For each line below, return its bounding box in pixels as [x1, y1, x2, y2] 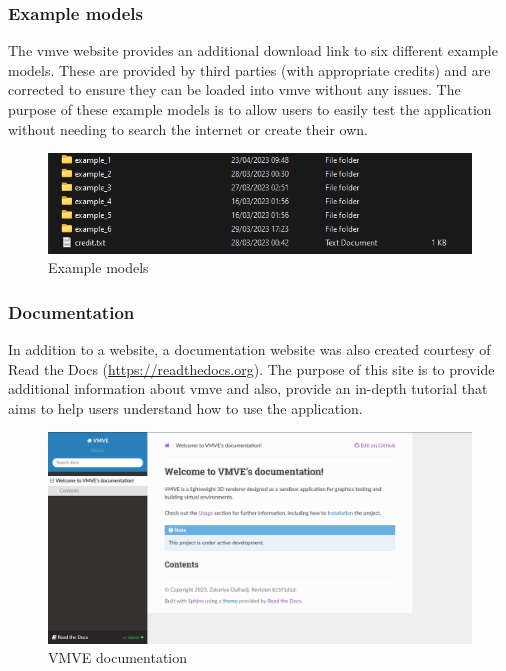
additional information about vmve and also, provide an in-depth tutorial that [8, 378, 488, 399]
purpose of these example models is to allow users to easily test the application [8, 99, 492, 119]
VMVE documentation [48, 647, 188, 668]
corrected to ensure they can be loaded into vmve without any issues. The [8, 79, 461, 100]
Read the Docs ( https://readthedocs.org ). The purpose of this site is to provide [8, 358, 495, 379]
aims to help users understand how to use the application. [8, 397, 363, 418]
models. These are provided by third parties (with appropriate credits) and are [8, 59, 491, 80]
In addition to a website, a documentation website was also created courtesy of [8, 339, 491, 360]
